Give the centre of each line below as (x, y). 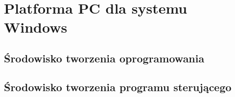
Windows (36, 27)
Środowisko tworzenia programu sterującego (118, 87)
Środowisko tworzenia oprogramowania (104, 58)
